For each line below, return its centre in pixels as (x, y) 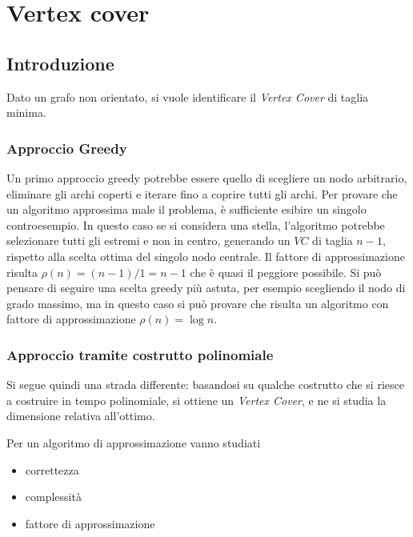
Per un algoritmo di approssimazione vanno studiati (134, 442)
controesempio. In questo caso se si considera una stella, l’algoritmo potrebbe (196, 224)
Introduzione (60, 63)
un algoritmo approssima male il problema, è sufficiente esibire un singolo (186, 209)
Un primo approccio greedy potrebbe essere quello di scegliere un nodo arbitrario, (207, 177)
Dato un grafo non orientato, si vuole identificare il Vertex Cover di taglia (188, 96)
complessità (53, 497)
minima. (26, 112)
